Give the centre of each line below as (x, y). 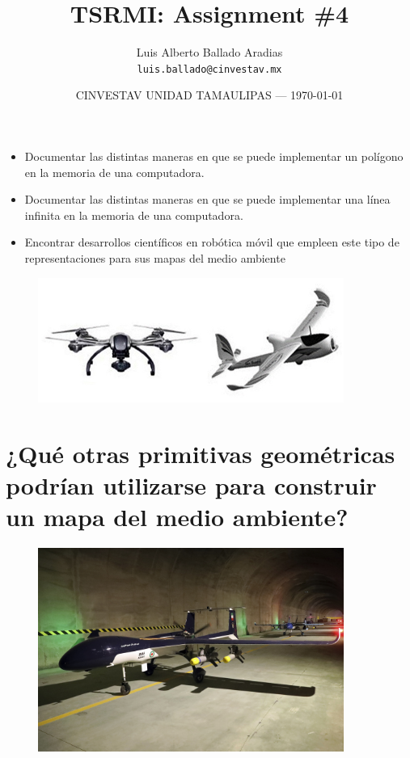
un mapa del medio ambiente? (177, 516)
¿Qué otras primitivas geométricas (201, 453)
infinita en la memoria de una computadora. (134, 215)
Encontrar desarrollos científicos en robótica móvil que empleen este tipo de (212, 242)
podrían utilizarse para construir (191, 484)
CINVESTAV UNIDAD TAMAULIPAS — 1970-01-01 (209, 95)
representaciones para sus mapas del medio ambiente (155, 257)
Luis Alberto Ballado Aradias (209, 52)
